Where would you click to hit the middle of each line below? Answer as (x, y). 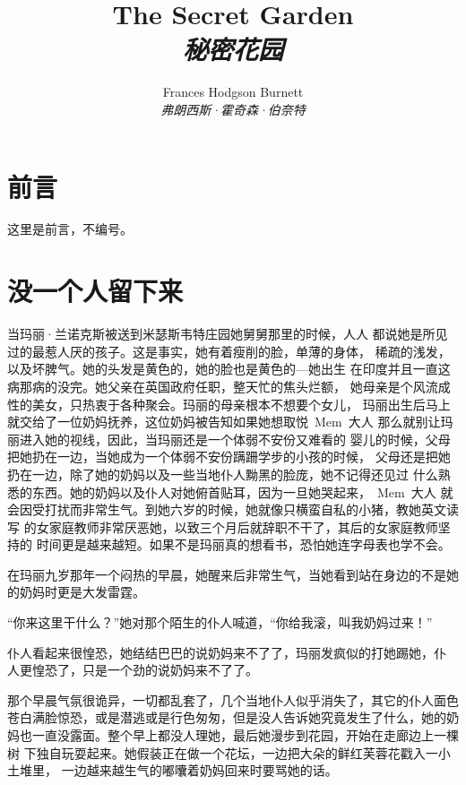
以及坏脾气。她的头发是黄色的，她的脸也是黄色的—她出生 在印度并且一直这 (229, 369)
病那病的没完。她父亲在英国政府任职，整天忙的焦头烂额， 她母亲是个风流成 (229, 386)
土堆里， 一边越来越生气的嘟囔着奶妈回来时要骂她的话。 (173, 770)
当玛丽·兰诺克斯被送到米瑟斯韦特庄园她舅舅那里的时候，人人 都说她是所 (221, 334)
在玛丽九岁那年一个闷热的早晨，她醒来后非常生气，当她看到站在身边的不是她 (233, 574)
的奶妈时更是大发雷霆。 (76, 592)
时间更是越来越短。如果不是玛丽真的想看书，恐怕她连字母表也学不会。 (243, 544)
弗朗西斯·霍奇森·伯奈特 (233, 109)
